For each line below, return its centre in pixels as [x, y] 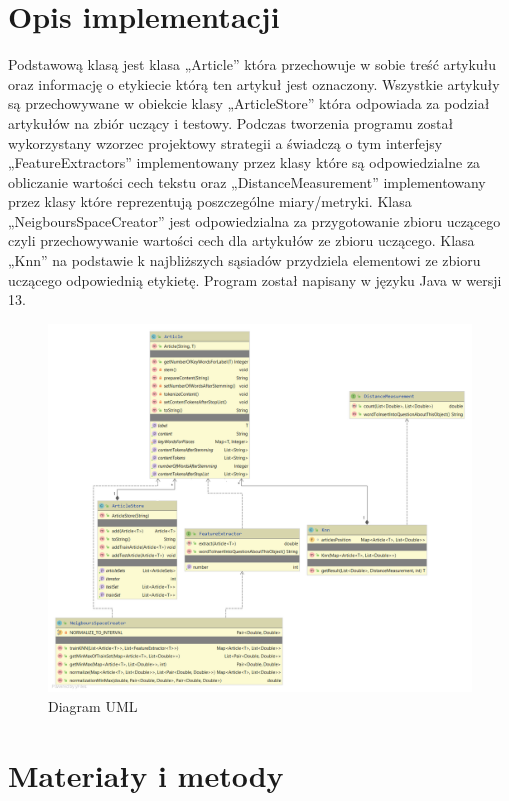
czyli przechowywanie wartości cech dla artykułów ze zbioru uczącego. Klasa [241, 240]
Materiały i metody [146, 774]
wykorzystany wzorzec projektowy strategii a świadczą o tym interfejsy [225, 142]
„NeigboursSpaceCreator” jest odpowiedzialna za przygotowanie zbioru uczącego [254, 220]
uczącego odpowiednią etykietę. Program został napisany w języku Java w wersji [255, 279]
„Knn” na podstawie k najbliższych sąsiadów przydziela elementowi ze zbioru [244, 260]
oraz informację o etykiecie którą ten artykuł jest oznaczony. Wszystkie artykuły [254, 83]
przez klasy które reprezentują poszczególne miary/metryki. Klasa [210, 201]
